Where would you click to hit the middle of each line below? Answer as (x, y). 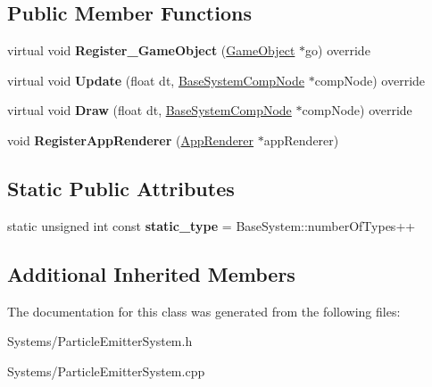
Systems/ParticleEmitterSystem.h (100, 341)
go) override (338, 50)
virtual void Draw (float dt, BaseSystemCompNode (150, 110)
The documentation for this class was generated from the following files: (204, 311)
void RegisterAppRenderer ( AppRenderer (131, 140)
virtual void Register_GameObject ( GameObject (151, 50)
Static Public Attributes (121, 188)
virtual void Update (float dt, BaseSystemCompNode (156, 80)
